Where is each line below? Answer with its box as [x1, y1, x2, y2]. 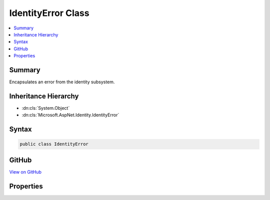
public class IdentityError [19, 141, 88, 147]
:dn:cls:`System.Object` [21, 105, 70, 111]
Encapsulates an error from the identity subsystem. [9, 79, 115, 85]
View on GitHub [9, 169, 42, 175]
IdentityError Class [9, 7, 89, 18]
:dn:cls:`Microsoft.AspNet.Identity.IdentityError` [21, 112, 119, 118]
